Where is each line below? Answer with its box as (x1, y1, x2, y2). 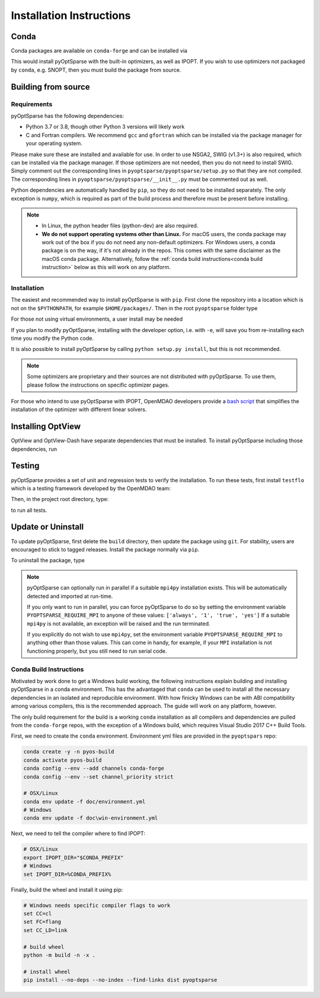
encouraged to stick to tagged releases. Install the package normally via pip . (11, 546, 200, 553)
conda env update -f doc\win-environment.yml (23, 815, 158, 821)
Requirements (11, 100, 53, 108)
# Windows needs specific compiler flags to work (23, 902, 171, 908)
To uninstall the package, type (11, 557, 85, 564)
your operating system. (25, 140, 83, 147)
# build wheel (23, 943, 65, 950)
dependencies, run (11, 445, 57, 452)
